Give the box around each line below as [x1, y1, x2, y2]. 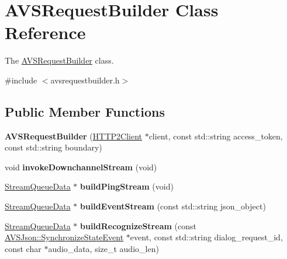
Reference [5, 20, 86, 44]
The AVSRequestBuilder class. [5, 54, 114, 66]
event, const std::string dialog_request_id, [130, 231, 283, 243]
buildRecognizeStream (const [79, 219, 196, 232]
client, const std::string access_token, [148, 129, 283, 142]
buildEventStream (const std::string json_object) [79, 200, 266, 212]
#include [5, 73, 37, 86]
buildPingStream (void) [79, 180, 174, 192]
